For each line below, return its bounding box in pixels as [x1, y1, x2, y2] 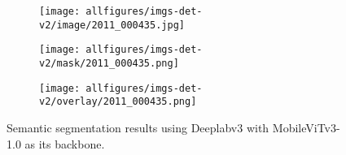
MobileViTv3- [272, 118, 340, 136]
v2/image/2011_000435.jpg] [39, 19, 185, 31]
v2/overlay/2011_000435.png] [39, 96, 197, 108]
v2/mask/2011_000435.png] [39, 57, 179, 69]
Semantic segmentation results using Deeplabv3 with [7, 118, 269, 136]
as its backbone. [24, 135, 105, 152]
